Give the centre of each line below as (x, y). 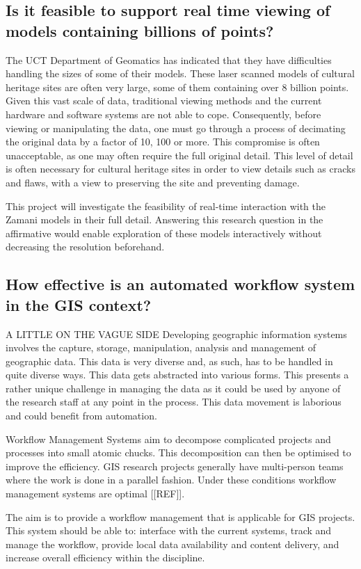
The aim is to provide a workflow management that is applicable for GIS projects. (180, 516)
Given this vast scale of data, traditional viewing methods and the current (164, 101)
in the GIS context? (79, 304)
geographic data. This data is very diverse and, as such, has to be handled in (169, 361)
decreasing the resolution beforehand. (85, 247)
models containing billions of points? (140, 30)
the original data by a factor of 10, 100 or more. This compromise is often (163, 142)
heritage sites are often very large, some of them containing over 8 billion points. (177, 87)
